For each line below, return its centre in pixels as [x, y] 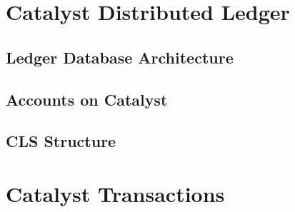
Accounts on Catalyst [87, 99]
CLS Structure [61, 141]
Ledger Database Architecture [120, 57]
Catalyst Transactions [115, 193]
